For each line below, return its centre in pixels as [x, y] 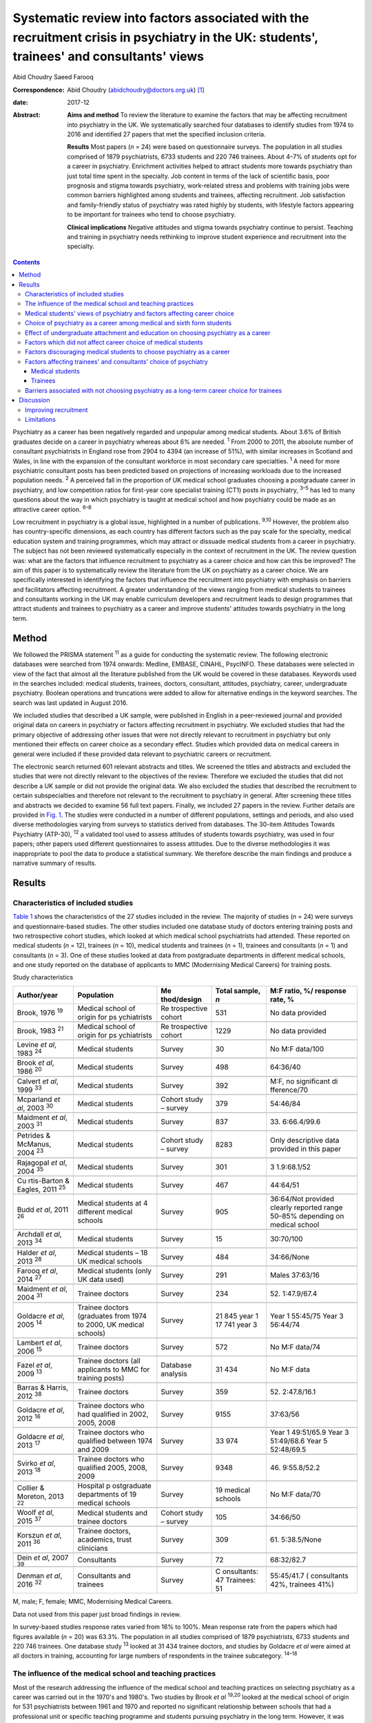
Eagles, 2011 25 [41, 1189]
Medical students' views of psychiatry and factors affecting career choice [130, 313]
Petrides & [34, 1136]
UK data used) [101, 1280]
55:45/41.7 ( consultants [309, 1576]
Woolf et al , [35, 1513]
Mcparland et [39, 1099]
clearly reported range [306, 1207]
